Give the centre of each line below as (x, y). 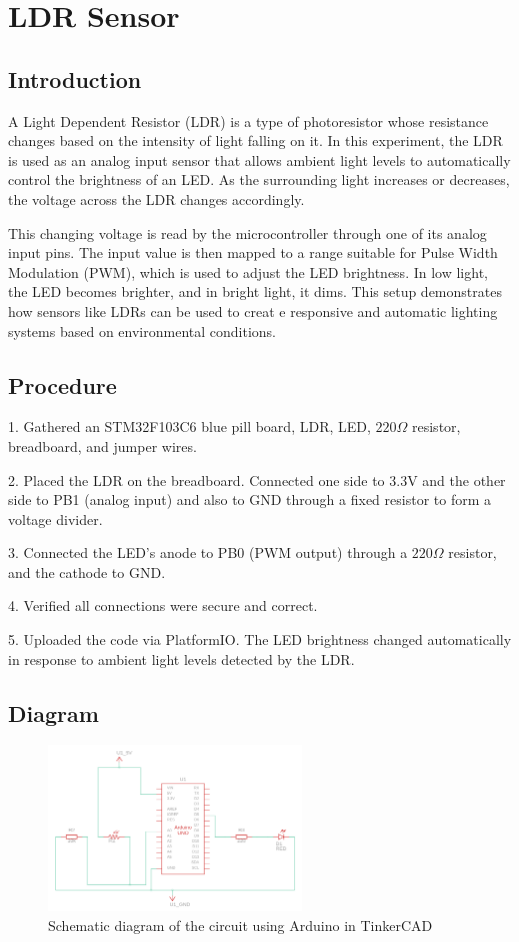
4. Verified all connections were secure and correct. (163, 605)
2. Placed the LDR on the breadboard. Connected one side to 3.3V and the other (257, 479)
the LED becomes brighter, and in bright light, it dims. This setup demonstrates (255, 291)
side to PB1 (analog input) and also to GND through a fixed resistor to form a (249, 499)
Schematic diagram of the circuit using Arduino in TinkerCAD (240, 924)
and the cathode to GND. (87, 571)
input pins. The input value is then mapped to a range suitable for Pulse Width (253, 252)
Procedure (62, 384)
